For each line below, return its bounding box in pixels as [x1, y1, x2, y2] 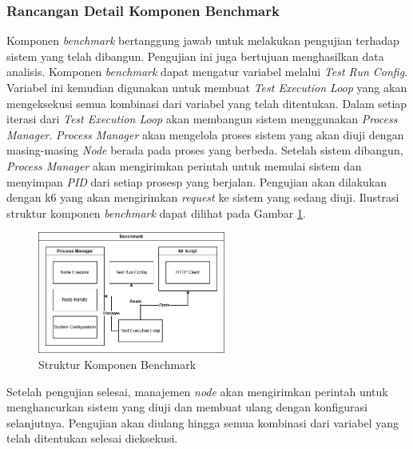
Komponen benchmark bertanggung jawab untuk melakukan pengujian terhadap [6, 32, 399, 49]
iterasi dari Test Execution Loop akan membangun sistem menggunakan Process [6, 110, 398, 127]
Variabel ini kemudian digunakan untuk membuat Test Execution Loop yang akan [6, 79, 407, 95]
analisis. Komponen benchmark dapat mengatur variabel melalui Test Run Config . [6, 63, 408, 80]
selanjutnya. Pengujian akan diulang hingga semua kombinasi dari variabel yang [6, 414, 399, 431]
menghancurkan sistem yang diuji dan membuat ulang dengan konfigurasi [6, 399, 367, 415]
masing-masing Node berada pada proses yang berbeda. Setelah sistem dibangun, [6, 142, 403, 158]
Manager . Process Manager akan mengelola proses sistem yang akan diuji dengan [6, 126, 404, 142]
